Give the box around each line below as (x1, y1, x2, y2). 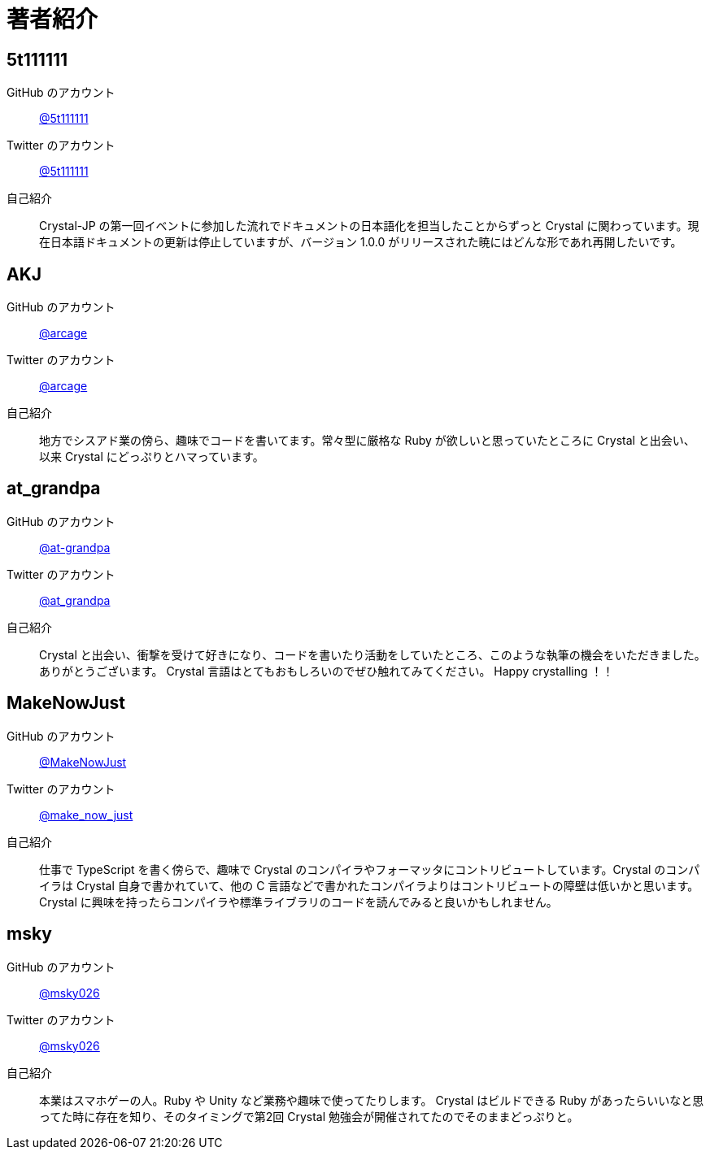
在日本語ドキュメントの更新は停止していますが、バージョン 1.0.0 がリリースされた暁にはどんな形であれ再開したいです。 (39, 235, 682, 250)
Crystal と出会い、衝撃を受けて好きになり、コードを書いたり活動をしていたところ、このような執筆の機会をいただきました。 (39, 647, 706, 662)
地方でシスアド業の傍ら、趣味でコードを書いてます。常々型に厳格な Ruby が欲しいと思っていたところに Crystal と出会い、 (39, 433, 695, 448)
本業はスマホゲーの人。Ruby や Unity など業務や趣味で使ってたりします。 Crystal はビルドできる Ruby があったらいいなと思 (39, 1093, 704, 1107)
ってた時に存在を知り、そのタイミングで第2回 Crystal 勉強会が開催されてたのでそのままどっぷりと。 (39, 1109, 579, 1123)
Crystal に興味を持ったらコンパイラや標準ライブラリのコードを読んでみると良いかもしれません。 (39, 894, 558, 909)
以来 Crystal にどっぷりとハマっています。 (39, 450, 264, 464)
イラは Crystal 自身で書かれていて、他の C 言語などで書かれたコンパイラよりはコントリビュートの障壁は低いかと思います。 (39, 878, 699, 893)
